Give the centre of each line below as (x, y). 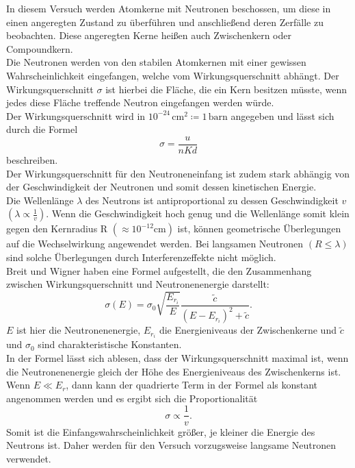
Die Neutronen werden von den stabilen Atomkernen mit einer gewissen (156, 62)
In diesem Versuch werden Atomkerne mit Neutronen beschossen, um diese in (169, 8)
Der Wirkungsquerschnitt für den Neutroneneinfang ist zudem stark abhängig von (178, 173)
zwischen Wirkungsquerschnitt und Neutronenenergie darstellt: (138, 284)
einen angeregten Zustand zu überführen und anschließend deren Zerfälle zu (165, 22)
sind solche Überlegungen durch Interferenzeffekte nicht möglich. (141, 257)
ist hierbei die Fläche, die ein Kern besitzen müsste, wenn (226, 89)
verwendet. (29, 458)
